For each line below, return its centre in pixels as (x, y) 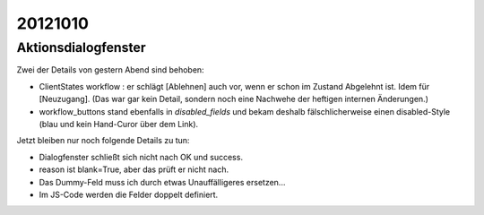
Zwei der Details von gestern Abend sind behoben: (111, 70)
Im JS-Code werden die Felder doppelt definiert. (129, 194)
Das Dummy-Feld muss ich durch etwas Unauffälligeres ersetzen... (162, 182)
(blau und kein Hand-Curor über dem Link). (119, 124)
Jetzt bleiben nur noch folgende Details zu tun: (103, 141)
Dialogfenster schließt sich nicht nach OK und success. (141, 157)
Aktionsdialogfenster (81, 47)
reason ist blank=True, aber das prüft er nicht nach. (134, 169)
